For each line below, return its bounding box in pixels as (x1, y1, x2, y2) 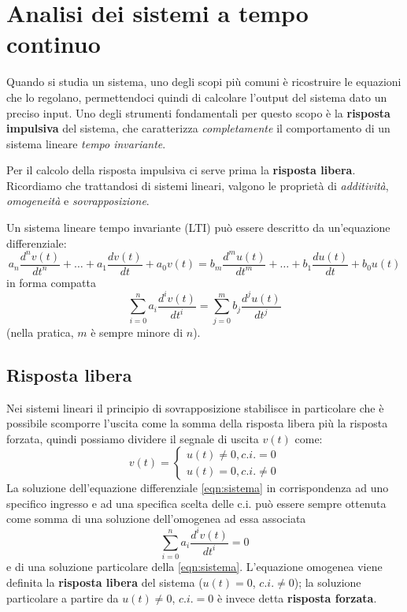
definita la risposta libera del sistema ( (6, 573, 203, 590)
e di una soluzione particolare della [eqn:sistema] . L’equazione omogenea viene (6, 558, 383, 575)
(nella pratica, (6, 323, 74, 340)
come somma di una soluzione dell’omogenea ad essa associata (6, 510, 306, 527)
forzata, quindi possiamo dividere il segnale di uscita (6, 430, 259, 446)
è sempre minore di (91, 323, 183, 340)
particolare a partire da (6, 589, 119, 606)
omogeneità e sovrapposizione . (6, 192, 150, 209)
